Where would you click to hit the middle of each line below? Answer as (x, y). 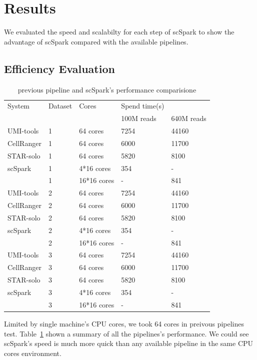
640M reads (189, 118)
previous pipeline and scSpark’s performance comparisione (107, 89)
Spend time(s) (143, 106)
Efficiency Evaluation (59, 68)
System (19, 106)
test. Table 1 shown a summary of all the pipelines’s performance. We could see (126, 333)
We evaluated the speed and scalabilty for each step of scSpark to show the (119, 32)
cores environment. (33, 353)
